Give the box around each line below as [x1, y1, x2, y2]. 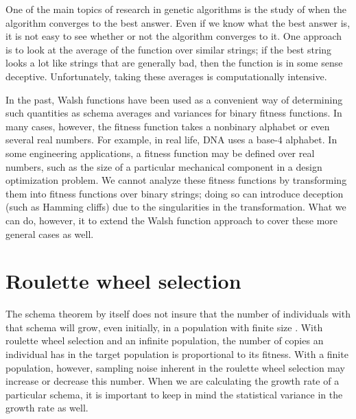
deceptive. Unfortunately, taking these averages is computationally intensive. [5, 69, 327, 83]
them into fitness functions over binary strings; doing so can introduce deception [5, 186, 344, 200]
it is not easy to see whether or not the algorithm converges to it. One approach [5, 29, 342, 43]
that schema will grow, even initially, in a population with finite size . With [5, 320, 323, 334]
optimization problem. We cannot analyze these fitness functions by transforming [5, 173, 347, 187]
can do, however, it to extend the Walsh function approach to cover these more [5, 213, 338, 227]
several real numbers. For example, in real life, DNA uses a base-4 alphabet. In [5, 132, 337, 147]
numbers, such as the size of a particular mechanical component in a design [5, 159, 322, 173]
